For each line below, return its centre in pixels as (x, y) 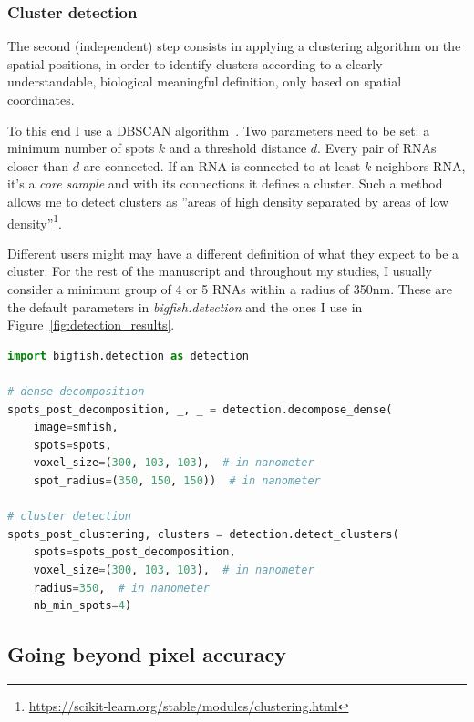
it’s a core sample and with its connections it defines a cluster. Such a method (225, 183)
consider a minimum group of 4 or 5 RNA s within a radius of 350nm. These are (230, 289)
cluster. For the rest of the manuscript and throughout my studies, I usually (220, 271)
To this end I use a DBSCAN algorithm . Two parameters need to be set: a (219, 130)
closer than (38, 165)
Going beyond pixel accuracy (147, 654)
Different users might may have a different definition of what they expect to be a (233, 253)
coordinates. (41, 99)
